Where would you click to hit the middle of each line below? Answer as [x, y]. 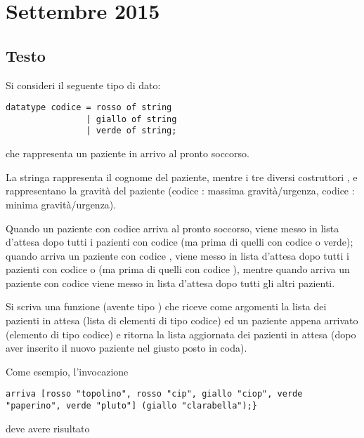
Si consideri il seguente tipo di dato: [83, 85]
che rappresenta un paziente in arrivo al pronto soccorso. [128, 153]
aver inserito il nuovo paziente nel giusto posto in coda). [126, 348]
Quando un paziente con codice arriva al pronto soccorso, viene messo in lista [173, 228]
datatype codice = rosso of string [89, 108]
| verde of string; [131, 131]
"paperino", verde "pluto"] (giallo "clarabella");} [131, 406]
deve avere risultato [48, 428]
